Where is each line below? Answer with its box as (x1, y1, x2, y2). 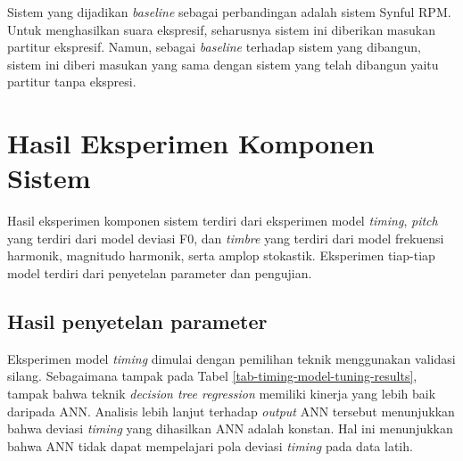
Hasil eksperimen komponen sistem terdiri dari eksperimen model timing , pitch (7, 211, 438, 230)
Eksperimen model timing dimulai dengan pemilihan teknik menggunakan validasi (7, 349, 456, 367)
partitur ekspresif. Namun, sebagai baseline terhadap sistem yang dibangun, (7, 37, 421, 56)
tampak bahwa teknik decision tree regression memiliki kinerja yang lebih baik (7, 384, 436, 403)
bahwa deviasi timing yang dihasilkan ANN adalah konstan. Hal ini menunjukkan (7, 419, 453, 438)
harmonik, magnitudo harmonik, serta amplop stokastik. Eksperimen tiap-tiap (7, 246, 435, 265)
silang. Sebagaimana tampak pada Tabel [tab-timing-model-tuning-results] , (7, 366, 418, 385)
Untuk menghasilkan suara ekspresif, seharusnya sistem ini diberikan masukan (7, 20, 435, 38)
